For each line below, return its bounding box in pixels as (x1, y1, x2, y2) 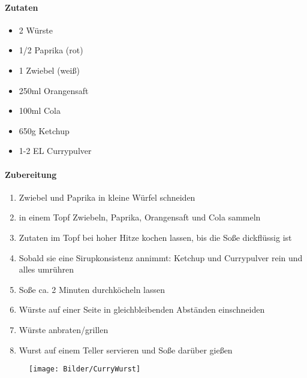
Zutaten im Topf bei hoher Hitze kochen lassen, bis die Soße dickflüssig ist (19, 231, 292, 243)
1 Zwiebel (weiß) (19, 63, 80, 76)
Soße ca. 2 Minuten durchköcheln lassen (19, 283, 165, 295)
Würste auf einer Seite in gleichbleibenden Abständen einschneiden (19, 303, 265, 316)
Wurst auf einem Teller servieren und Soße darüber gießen (19, 343, 233, 356)
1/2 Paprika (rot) (19, 44, 83, 56)
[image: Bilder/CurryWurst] (29, 365, 141, 374)
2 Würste (19, 23, 53, 36)
